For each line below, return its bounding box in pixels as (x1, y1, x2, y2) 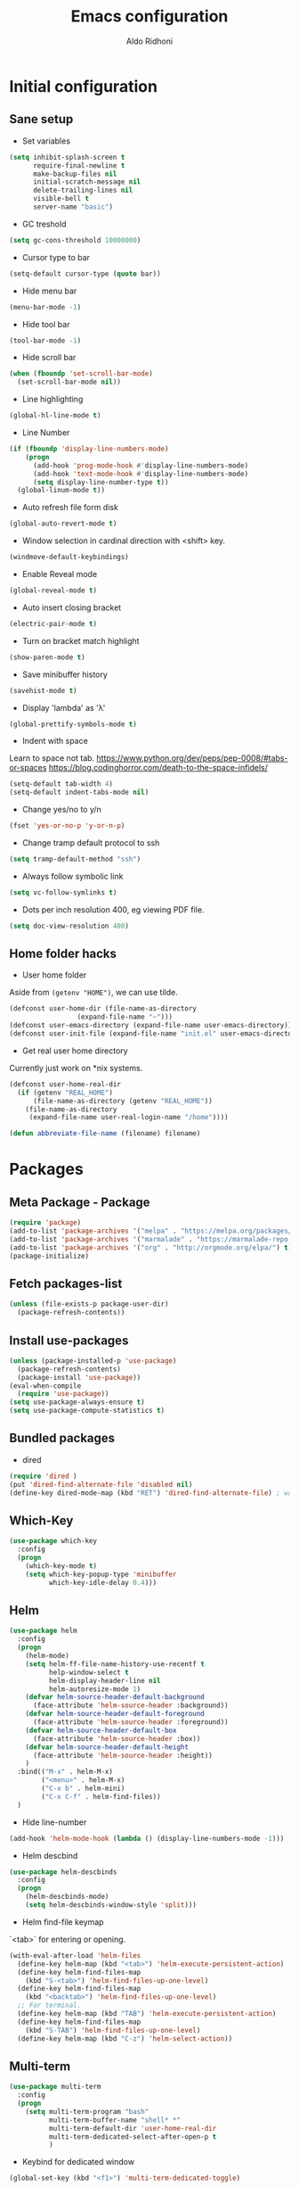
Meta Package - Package (9, 1194, 150, 1209)
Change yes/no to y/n (21, 805, 102, 815)
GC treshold (21, 219, 67, 229)
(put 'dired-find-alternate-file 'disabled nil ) (9, 1480, 193, 1489)
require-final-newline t (32, 161, 125, 170)
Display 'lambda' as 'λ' (21, 702, 106, 713)
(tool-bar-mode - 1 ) (9, 336, 82, 345)
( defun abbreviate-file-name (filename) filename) (9, 1129, 201, 1138)
